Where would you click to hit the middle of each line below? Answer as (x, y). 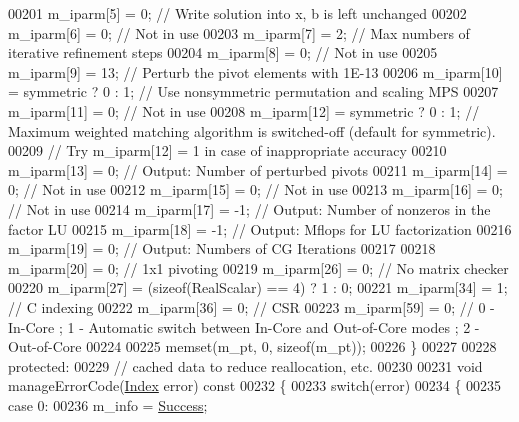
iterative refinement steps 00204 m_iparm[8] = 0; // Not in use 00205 (223, 52)
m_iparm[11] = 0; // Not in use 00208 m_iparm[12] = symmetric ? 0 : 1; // (244, 110)
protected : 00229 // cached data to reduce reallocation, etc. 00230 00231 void (245, 365)
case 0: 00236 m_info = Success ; (108, 404)
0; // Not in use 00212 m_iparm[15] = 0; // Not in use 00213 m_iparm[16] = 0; (255, 189)
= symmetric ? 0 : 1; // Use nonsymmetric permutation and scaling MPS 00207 (253, 91)
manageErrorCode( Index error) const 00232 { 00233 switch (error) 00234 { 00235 (255, 385)
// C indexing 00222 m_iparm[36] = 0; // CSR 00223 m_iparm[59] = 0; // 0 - (251, 306)
